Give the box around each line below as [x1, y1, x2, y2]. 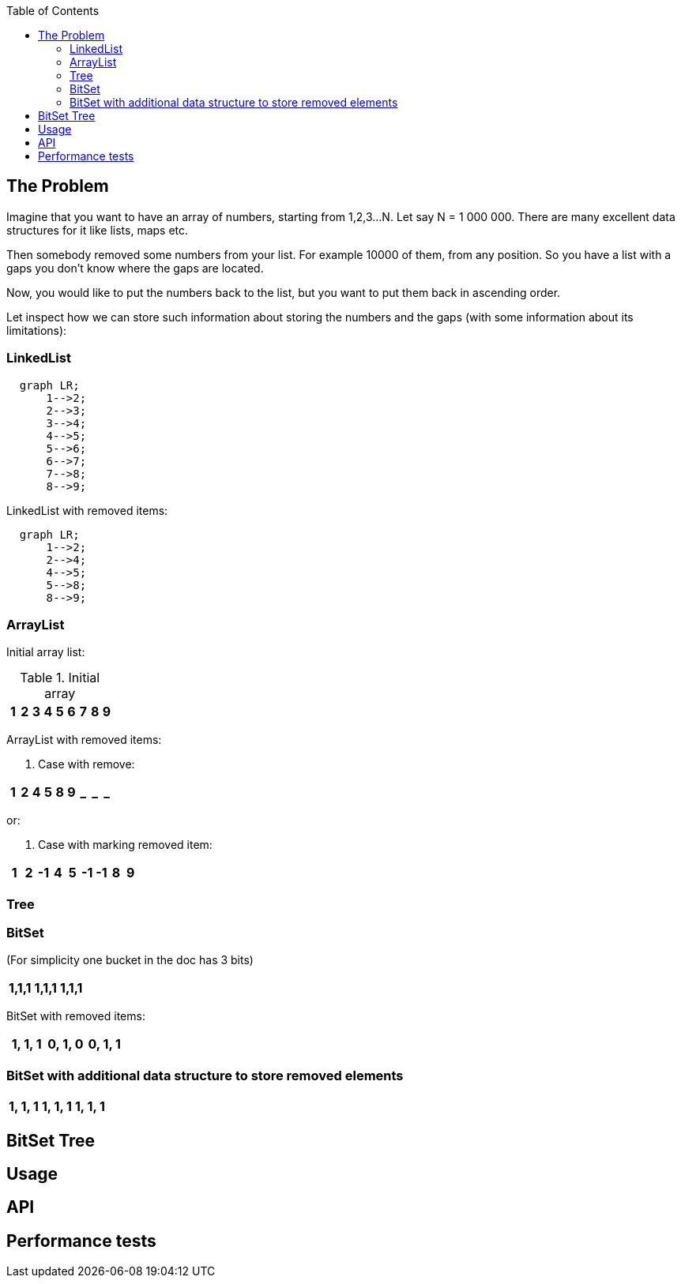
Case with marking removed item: [38, 838, 213, 852]
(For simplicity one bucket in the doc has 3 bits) [6, 953, 254, 967]
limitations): [6, 323, 67, 337]
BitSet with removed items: [6, 1009, 145, 1023]
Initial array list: [6, 645, 85, 659]
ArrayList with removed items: [6, 733, 162, 747]
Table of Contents [6, 4, 100, 17]
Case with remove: [38, 757, 135, 772]
